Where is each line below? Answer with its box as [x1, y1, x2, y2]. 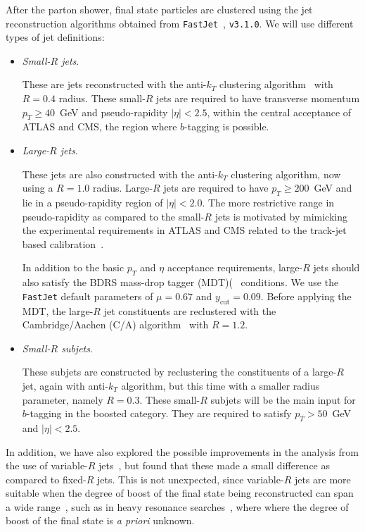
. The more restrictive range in [202, 195, 335, 209]
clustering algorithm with [219, 77, 333, 92]
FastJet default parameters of [22, 288, 153, 303]
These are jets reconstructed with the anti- [22, 77, 207, 92]
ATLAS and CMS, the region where [22, 119, 177, 134]
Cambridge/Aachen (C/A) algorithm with [22, 317, 209, 332]
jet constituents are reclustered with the [103, 303, 276, 318]
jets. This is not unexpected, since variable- [97, 471, 284, 486]
